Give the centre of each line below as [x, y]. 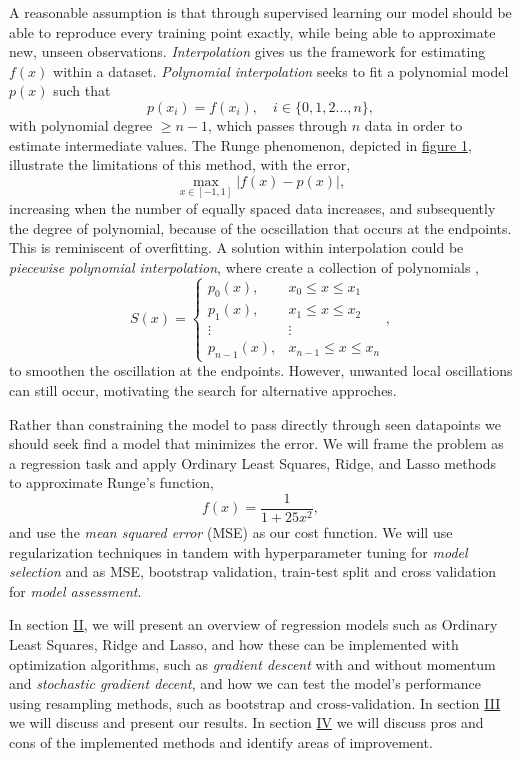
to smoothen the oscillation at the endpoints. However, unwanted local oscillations [261, 370]
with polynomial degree [81, 124]
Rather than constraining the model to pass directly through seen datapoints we [255, 423]
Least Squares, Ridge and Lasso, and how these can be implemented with [234, 643]
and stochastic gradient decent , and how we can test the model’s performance [245, 683]
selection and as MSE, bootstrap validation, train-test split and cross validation [253, 571]
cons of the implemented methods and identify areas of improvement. [221, 741]
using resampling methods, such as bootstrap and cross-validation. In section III [255, 702]
